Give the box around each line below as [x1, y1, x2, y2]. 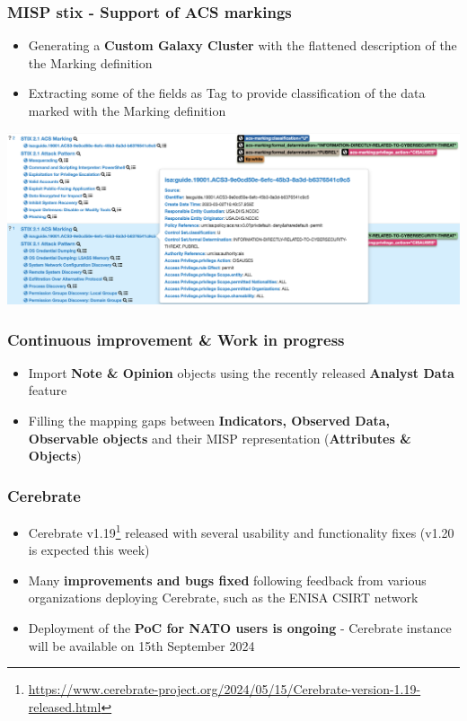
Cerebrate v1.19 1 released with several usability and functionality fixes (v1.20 [28, 521, 454, 541]
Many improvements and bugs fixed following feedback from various [28, 570, 427, 589]
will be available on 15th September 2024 [28, 636, 255, 655]
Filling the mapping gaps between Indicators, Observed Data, [28, 411, 391, 430]
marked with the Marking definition [28, 101, 226, 119]
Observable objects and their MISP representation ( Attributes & [28, 428, 411, 447]
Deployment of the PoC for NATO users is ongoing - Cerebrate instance [28, 619, 452, 637]
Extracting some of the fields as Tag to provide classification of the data [28, 84, 426, 102]
